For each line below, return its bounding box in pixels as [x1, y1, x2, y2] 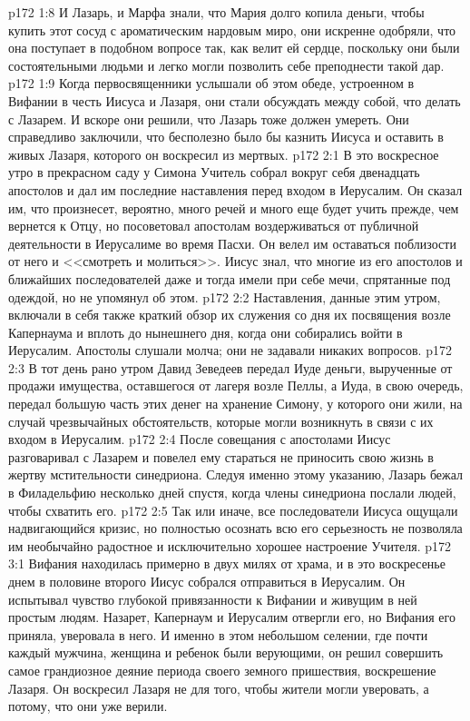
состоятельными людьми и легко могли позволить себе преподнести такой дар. [8, 55, 445, 74]
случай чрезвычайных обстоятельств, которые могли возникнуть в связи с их [8, 411, 434, 430]
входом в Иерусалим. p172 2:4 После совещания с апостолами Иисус [8, 430, 391, 449]
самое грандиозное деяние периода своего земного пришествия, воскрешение [8, 660, 436, 679]
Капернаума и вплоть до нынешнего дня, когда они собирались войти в [8, 322, 403, 341]
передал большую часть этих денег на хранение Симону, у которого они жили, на [8, 394, 463, 413]
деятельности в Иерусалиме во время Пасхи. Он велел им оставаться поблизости [8, 233, 456, 252]
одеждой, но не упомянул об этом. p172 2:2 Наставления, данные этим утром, [8, 287, 441, 306]
